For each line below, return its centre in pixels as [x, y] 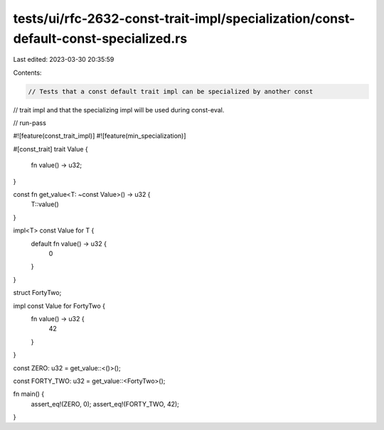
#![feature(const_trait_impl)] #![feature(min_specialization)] [100, 136]
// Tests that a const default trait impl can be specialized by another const [171, 91]
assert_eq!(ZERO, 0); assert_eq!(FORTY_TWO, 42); [105, 404]
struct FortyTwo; [37, 293]
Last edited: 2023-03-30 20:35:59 [64, 60]
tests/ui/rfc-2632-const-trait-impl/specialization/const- [184, 18]
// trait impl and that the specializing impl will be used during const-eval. [119, 109]
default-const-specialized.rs [100, 38]
